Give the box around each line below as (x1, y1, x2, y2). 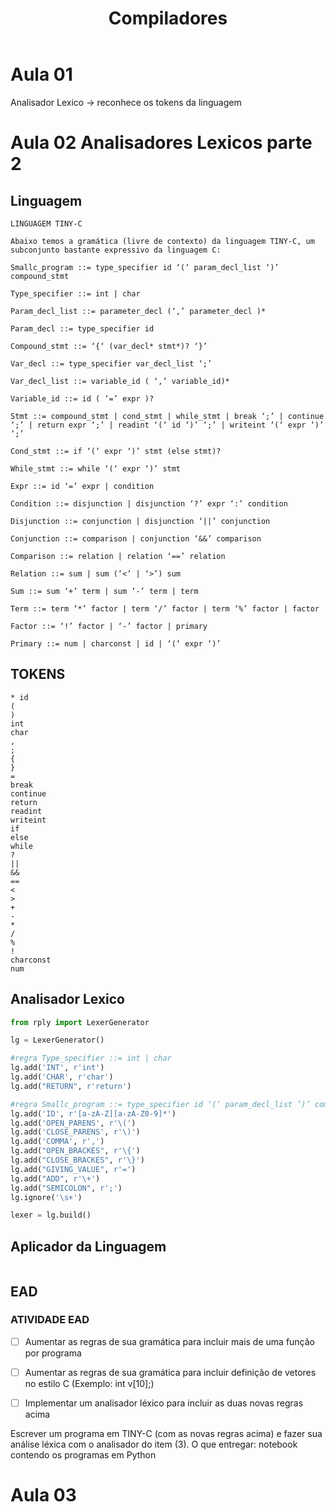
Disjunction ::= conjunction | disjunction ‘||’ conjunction (10, 516, 271, 526)
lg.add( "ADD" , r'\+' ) (10, 1173, 101, 1184)
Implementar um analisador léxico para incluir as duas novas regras (24, 1397, 304, 1409)
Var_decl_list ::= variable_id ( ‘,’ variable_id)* (10, 376, 230, 386)
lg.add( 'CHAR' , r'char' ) (10, 1072, 114, 1082)
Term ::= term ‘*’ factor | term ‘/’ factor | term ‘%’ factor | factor (10, 603, 320, 614)
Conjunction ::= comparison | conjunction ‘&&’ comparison (10, 533, 262, 544)
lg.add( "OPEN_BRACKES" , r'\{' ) (10, 1146, 141, 1156)
